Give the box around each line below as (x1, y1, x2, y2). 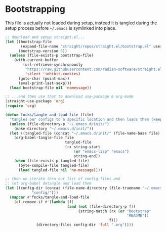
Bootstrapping (5, 3, 66, 15)
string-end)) (73, 153, 100, 159)
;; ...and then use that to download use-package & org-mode (5, 94, 134, 99)
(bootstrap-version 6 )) (18, 48, 68, 53)
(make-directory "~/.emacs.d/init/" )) (14, 126, 94, 131)
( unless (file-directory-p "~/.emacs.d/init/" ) (9, 121, 110, 127)
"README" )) (126, 213, 149, 218)
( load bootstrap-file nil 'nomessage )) (9, 85, 92, 90)
